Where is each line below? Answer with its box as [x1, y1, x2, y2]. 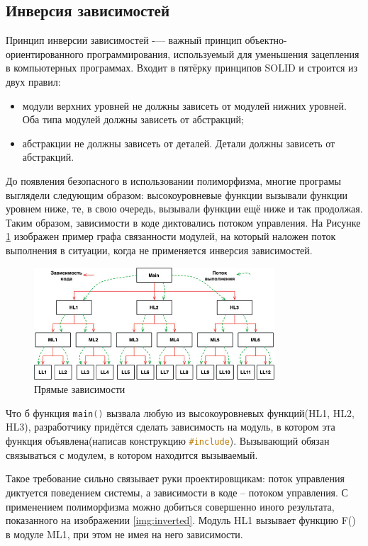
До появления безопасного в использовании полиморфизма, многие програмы [6, 173, 341, 188]
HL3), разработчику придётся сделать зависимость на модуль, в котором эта [6, 419, 335, 434]
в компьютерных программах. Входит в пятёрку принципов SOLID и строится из [6, 60, 358, 75]
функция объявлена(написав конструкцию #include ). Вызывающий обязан [6, 433, 330, 448]
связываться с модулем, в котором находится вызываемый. [6, 447, 258, 462]
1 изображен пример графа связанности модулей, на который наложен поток [6, 229, 336, 244]
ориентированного [6, 46, 84, 61]
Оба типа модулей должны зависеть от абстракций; [22, 112, 244, 127]
